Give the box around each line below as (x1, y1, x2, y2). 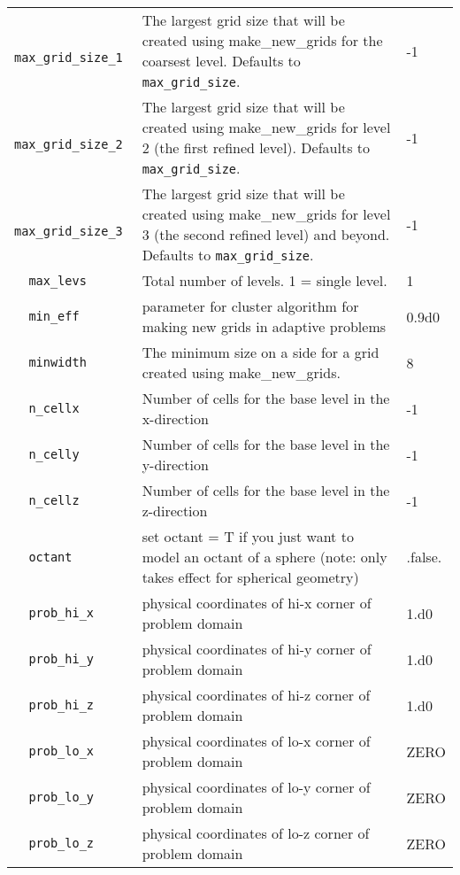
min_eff (28, 309, 80, 323)
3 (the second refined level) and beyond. (142, 224, 390, 244)
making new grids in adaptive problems (142, 316, 387, 337)
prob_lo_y (28, 790, 95, 804)
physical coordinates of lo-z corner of (142, 823, 370, 843)
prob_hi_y (28, 652, 95, 666)
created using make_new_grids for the (142, 30, 383, 50)
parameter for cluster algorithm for (142, 296, 359, 316)
